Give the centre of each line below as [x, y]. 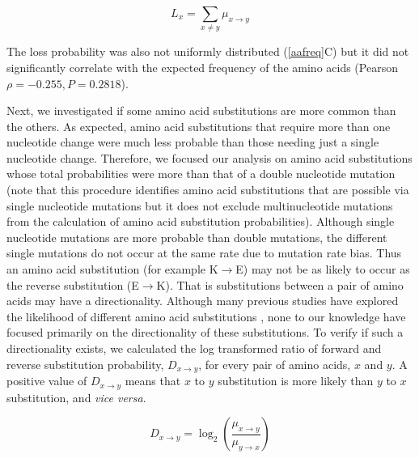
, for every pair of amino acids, [275, 364]
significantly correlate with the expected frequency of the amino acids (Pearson [202, 67]
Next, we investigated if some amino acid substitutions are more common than [201, 110]
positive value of [47, 381]
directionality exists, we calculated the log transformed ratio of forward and [194, 348]
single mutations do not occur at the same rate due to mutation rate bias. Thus [204, 253]
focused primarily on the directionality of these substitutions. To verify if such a [205, 332]
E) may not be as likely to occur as [323, 269]
